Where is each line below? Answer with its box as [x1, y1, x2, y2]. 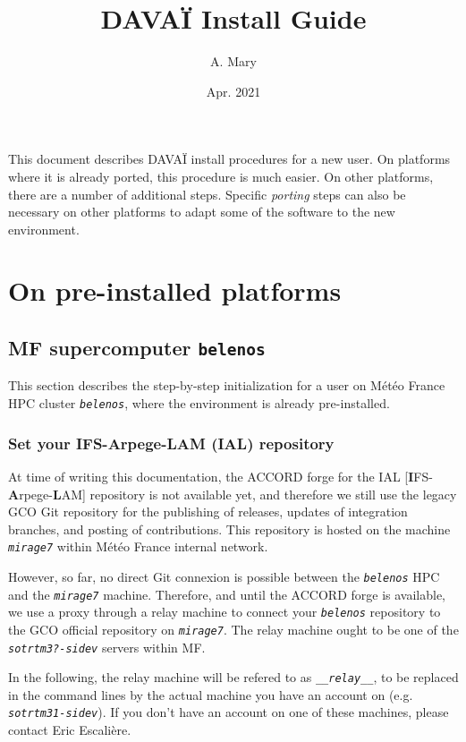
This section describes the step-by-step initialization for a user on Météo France [8, 376, 445, 395]
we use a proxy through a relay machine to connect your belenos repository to [8, 602, 441, 621]
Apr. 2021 [206, 81, 261, 100]
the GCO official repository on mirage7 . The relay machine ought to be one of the [8, 619, 459, 638]
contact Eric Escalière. [8, 721, 131, 739]
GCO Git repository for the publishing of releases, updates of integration [8, 502, 408, 521]
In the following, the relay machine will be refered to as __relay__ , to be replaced [8, 668, 459, 687]
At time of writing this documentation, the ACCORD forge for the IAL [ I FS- [8, 466, 433, 485]
